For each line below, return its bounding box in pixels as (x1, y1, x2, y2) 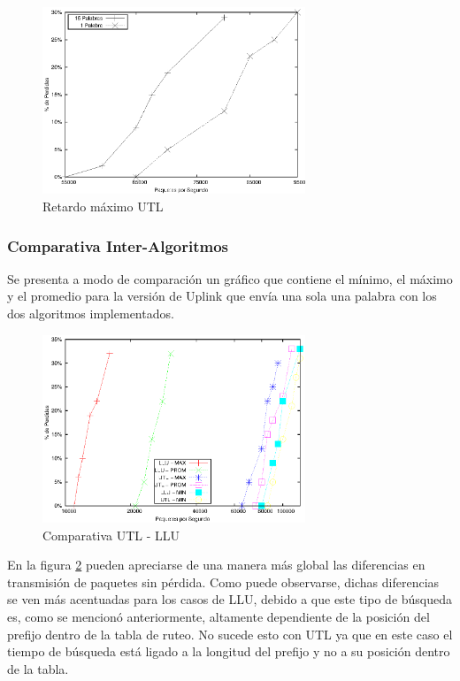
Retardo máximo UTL (42, 197, 164, 216)
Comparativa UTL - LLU (42, 525, 180, 544)
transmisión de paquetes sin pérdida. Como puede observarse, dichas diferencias (7, 572, 440, 591)
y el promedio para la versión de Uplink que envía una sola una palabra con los (7, 287, 437, 305)
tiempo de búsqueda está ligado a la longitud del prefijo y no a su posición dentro (7, 642, 450, 661)
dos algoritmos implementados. (7, 304, 174, 323)
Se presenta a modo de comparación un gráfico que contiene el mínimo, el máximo (7, 269, 453, 287)
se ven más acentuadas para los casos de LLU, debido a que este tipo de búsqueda (7, 590, 453, 608)
